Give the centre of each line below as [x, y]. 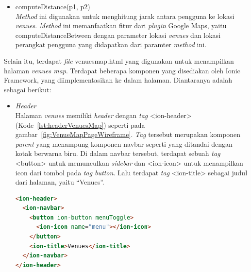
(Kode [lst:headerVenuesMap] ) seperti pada [80, 125]
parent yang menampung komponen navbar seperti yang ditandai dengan [124, 144]
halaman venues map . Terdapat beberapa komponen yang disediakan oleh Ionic [122, 70]
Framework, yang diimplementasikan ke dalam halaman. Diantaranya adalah [118, 80]
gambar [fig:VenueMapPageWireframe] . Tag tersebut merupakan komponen [128, 134]
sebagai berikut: [28, 89]
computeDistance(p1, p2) [53, 6]
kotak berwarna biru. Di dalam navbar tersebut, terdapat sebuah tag [118, 153]
